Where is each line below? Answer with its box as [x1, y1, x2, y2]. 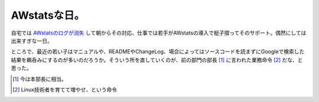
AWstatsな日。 [11, 9, 85, 22]
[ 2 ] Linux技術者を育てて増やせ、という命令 [12, 86, 118, 93]
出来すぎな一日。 [11, 37, 53, 44]
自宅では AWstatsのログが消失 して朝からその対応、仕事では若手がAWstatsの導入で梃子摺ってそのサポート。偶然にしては [11, 29, 307, 36]
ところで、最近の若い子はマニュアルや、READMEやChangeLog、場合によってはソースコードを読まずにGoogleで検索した [11, 48, 305, 55]
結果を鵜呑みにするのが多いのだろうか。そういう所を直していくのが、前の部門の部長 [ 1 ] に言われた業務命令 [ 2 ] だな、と [11, 56, 304, 63]
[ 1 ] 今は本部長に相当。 [12, 75, 67, 82]
